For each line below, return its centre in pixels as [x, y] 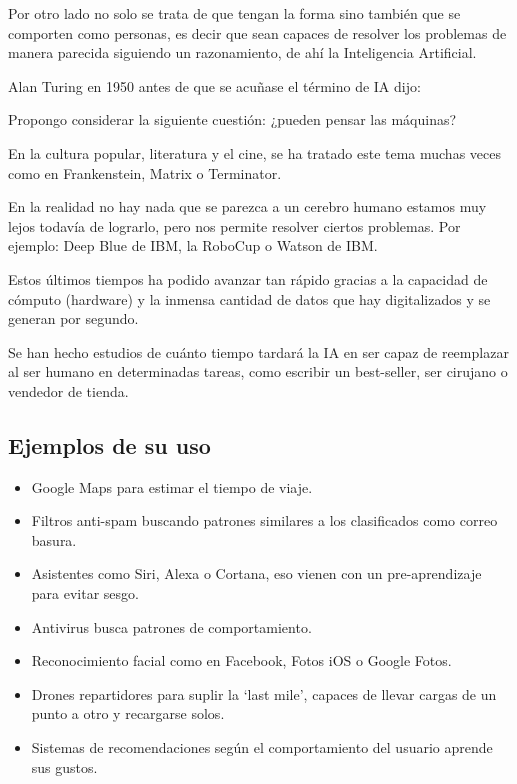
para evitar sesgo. [85, 593]
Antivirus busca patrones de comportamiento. [171, 626]
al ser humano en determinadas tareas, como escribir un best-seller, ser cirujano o [258, 371]
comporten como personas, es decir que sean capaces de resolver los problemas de [257, 32]
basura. [54, 539]
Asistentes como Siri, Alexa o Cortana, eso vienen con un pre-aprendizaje [256, 573]
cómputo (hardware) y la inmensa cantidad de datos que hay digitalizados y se [249, 298]
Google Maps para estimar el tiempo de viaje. [172, 486]
